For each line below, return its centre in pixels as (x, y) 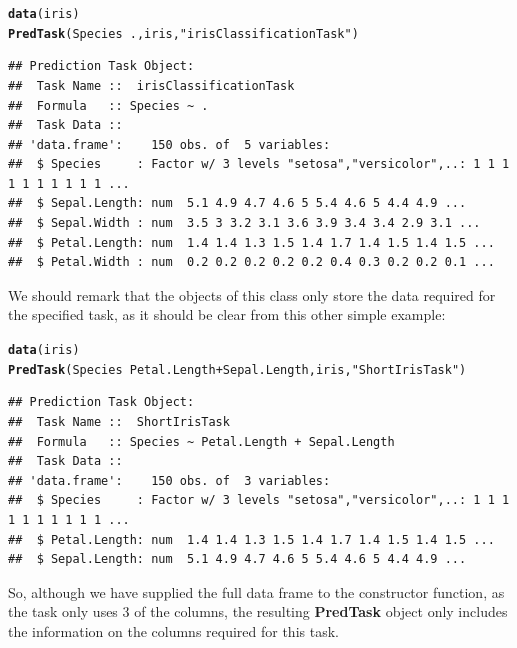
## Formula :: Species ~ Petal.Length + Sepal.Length (201, 441)
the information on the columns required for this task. (173, 630)
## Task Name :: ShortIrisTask (119, 421)
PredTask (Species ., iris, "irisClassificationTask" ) (183, 33)
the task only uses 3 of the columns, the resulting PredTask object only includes (258, 611)
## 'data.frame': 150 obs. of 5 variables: (169, 144)
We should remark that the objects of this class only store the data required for (252, 294)
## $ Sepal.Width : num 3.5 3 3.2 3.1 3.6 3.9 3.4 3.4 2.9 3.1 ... (244, 223)
